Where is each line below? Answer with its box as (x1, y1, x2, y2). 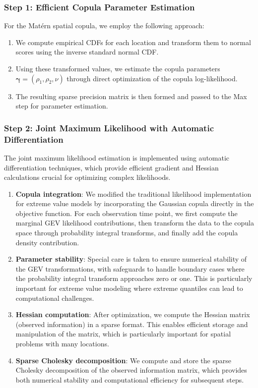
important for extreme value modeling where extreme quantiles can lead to (15, 283, 243, 293)
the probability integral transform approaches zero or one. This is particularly (15, 273, 253, 283)
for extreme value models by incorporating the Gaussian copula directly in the (15, 198, 254, 209)
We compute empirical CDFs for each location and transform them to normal (15, 37, 251, 47)
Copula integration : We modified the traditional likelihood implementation (15, 188, 252, 199)
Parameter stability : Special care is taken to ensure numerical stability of (15, 254, 247, 264)
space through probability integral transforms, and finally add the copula (15, 227, 238, 238)
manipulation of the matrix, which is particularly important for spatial (15, 329, 231, 339)
